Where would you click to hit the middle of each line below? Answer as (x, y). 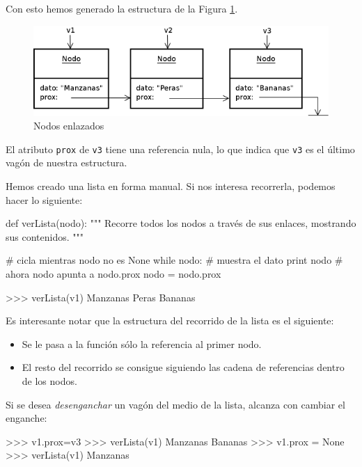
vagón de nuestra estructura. (66, 163)
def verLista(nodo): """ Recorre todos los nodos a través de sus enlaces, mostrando (181, 223)
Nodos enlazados (69, 126)
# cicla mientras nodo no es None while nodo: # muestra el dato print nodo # (174, 260)
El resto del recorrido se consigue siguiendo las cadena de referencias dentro (183, 367)
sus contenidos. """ (45, 236)
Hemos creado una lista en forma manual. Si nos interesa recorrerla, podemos (171, 186)
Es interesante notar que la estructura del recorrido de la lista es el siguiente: (170, 320)
